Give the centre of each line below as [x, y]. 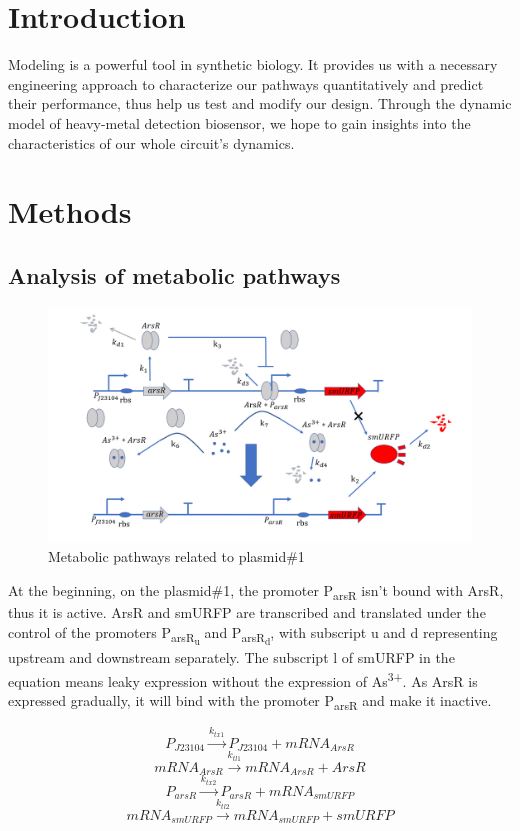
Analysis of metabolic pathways [174, 274]
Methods [70, 211]
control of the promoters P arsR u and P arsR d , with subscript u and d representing [253, 634]
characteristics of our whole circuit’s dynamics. [151, 142]
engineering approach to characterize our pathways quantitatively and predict [246, 83]
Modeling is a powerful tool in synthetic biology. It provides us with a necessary [253, 64]
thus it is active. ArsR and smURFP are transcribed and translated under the [247, 612]
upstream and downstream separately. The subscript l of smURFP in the [231, 657]
